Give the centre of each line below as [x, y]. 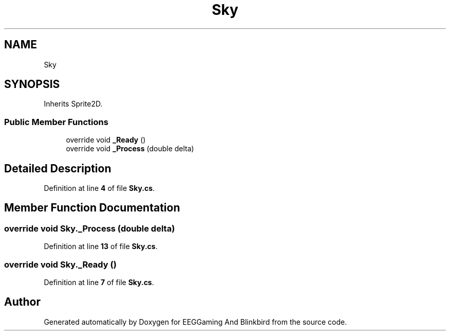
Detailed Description [58, 168]
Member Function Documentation [92, 208]
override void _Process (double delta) [130, 149]
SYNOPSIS [32, 84]
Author [22, 302]
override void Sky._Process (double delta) [90, 228]
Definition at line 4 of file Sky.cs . [99, 188]
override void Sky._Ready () [60, 264]
